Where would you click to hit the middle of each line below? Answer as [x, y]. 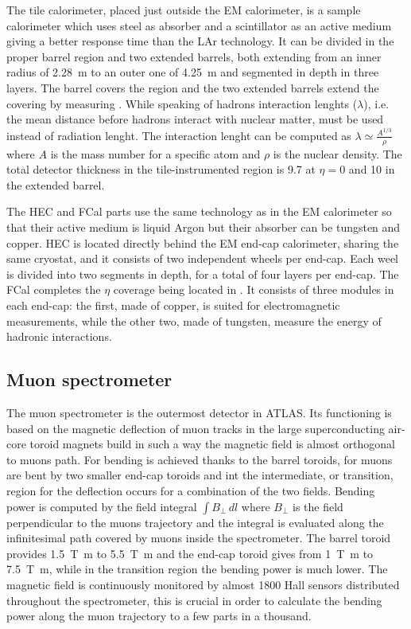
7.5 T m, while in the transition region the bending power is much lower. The [197, 569]
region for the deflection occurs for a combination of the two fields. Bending [191, 490]
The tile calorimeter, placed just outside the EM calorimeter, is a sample [184, 10]
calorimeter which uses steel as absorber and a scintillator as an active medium [199, 25]
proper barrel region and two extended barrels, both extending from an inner [194, 56]
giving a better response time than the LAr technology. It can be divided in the [200, 41]
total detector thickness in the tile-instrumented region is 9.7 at [161, 169]
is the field [318, 506]
